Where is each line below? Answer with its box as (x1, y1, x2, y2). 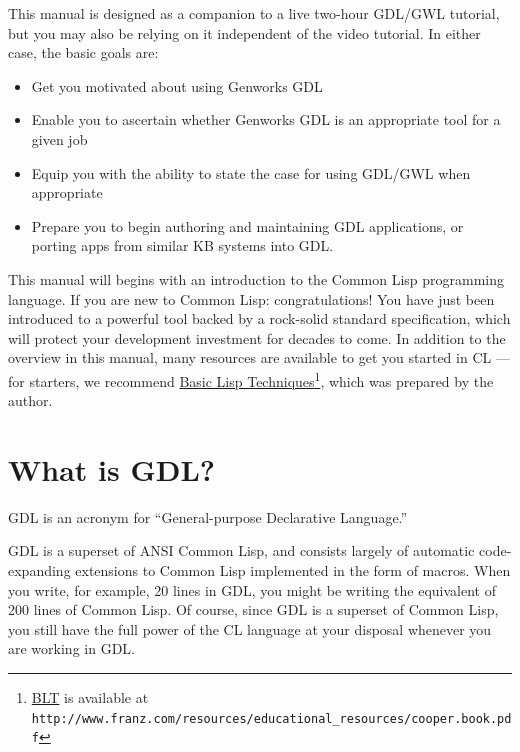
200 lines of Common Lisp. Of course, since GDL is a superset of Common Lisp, (8, 599, 499, 620)
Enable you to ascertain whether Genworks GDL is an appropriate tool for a (31, 109, 501, 130)
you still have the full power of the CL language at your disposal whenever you (8, 618, 492, 639)
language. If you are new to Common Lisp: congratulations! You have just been (8, 288, 495, 309)
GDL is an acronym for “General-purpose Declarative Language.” (8, 506, 408, 527)
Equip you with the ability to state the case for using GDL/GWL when (31, 162, 471, 183)
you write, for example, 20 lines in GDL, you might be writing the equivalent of (8, 579, 496, 600)
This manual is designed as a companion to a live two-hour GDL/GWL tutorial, (8, 3, 500, 23)
